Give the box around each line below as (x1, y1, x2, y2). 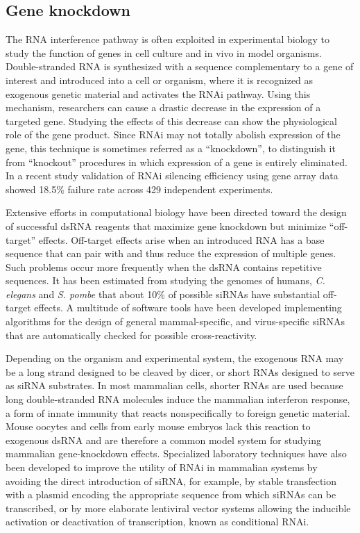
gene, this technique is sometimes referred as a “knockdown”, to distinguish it (6, 140, 336, 155)
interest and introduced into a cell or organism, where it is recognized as (6, 72, 314, 87)
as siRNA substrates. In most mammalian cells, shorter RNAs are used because (6, 378, 343, 393)
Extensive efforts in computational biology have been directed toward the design (6, 205, 347, 220)
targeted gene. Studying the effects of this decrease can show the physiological (6, 113, 337, 128)
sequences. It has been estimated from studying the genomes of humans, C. (6, 273, 325, 288)
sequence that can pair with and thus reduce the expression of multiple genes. (6, 246, 336, 261)
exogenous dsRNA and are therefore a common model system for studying (6, 432, 321, 447)
